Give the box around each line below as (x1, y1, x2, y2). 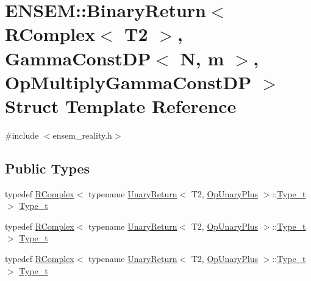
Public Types (5, 158, 90, 177)
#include (5, 128, 39, 141)
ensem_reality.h (52, 128, 112, 141)
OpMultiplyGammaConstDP (5, 69, 252, 94)
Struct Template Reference (5, 93, 237, 118)
